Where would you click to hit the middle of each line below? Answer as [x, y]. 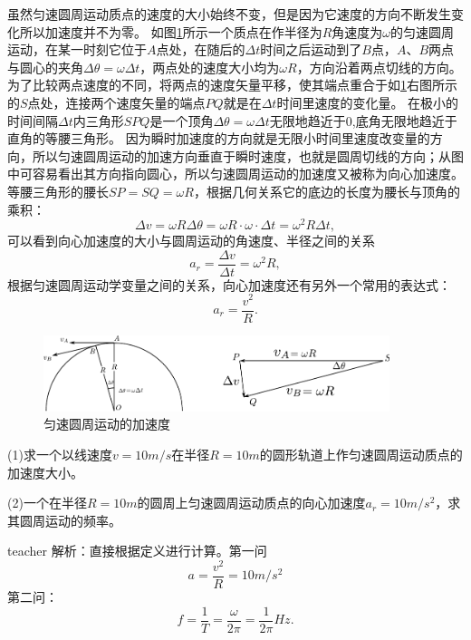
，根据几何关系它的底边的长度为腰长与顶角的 [327, 191]
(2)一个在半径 [47, 503]
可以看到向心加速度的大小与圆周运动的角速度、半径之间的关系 [191, 241]
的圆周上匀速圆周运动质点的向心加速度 [251, 503]
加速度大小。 [45, 472]
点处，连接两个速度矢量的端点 [116, 102]
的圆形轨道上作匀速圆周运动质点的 [361, 454]
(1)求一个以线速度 [60, 454]
